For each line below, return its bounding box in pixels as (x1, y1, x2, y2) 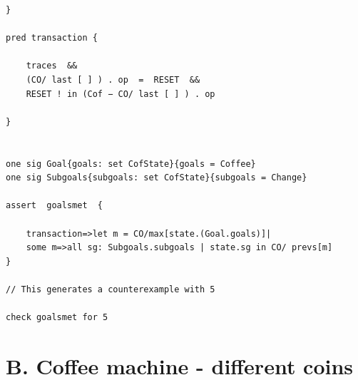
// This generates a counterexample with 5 (6, 284, 215, 294)
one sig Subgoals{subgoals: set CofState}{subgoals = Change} (6, 173, 307, 183)
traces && (26, 61, 78, 71)
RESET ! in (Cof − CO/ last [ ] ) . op (26, 88, 215, 99)
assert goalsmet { (6, 200, 103, 211)
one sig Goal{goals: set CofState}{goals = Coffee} (6, 158, 256, 169)
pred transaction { (6, 33, 98, 43)
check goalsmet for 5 (6, 312, 108, 323)
